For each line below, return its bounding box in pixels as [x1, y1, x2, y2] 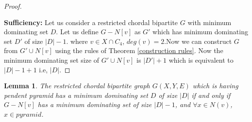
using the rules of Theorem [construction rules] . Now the [55, 45, 223, 55]
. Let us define [56, 27, 99, 37]
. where [66, 36, 88, 46]
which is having [192, 81, 238, 91]
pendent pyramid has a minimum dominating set [4, 90, 148, 100]
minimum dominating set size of [4, 54, 100, 65]
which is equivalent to [168, 54, 234, 65]
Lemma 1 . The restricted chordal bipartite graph [4, 81, 150, 91]
